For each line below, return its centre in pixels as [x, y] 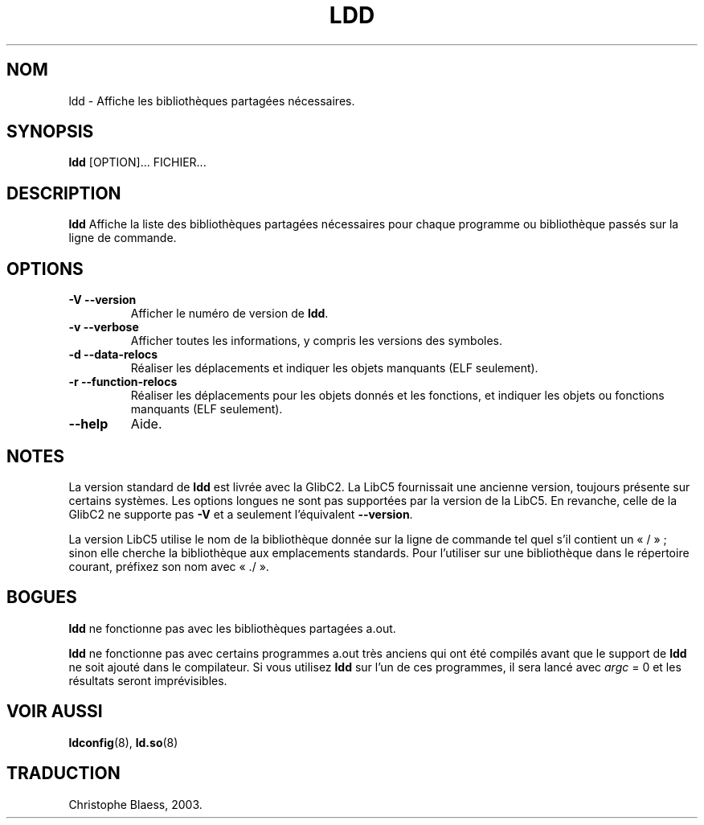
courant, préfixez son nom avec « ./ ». [169, 566]
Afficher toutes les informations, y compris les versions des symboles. [317, 341]
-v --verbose [104, 327]
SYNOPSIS [50, 132]
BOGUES [42, 597]
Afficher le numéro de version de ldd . [229, 314]
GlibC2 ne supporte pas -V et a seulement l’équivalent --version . [241, 514]
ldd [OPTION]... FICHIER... [137, 162]
